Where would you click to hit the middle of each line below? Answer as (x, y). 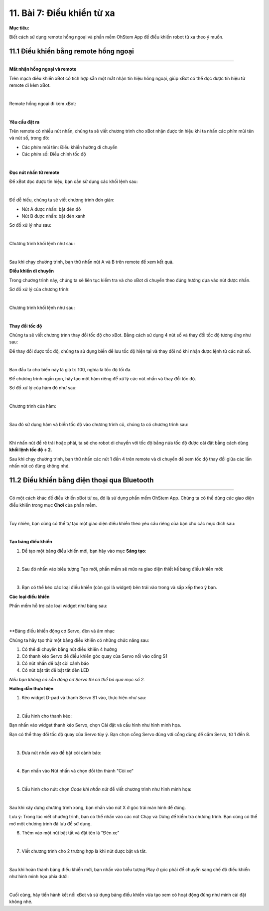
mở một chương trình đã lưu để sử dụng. (51, 824)
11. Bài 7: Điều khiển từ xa (62, 13)
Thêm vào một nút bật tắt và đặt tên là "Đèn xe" (70, 833)
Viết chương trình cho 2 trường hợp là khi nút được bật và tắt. (84, 851)
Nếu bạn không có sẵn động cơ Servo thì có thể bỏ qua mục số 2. (77, 679)
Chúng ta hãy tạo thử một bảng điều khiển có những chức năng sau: (79, 640)
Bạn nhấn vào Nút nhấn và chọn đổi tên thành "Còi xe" (78, 771)
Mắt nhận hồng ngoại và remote (43, 69)
